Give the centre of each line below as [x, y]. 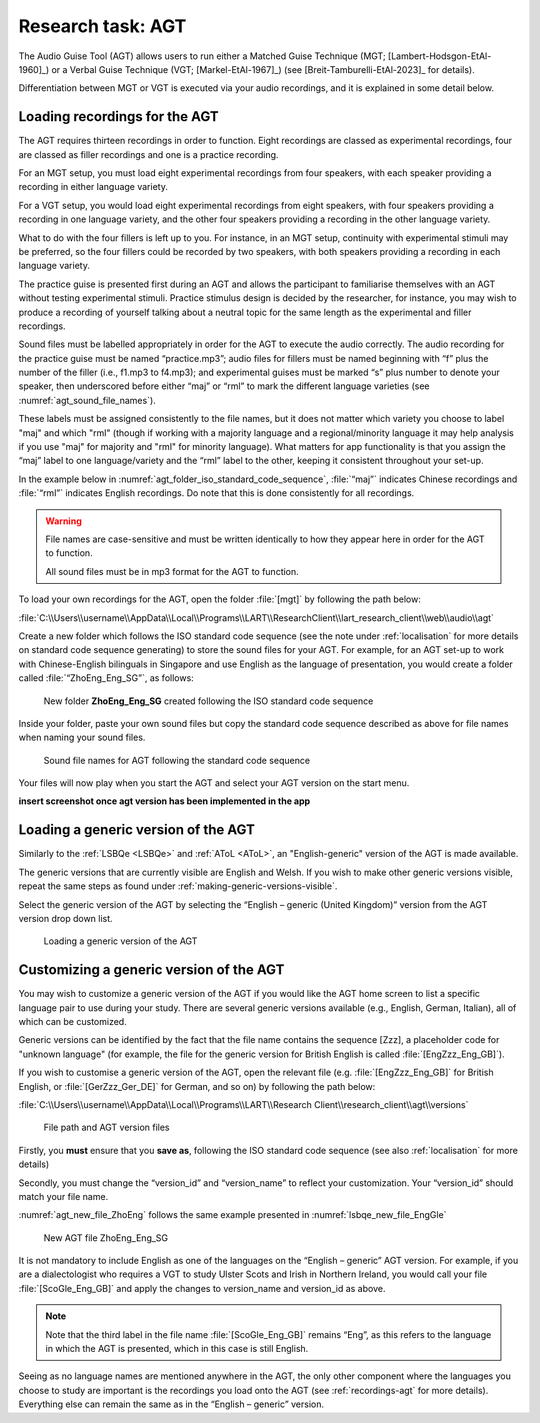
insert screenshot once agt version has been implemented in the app [164, 801]
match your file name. [63, 1196]
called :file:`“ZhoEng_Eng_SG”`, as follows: [106, 678]
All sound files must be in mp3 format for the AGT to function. [172, 571]
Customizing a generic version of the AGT [151, 970]
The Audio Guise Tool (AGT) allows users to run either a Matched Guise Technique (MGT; [202, 56]
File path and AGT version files [106, 1127]
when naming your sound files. [82, 737]
